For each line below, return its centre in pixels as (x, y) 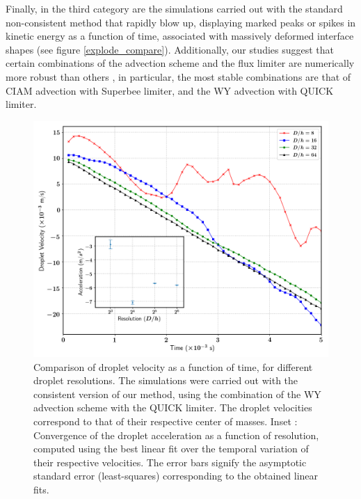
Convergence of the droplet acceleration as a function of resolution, (176, 435)
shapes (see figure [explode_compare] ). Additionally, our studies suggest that (170, 49)
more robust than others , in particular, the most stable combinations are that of (178, 76)
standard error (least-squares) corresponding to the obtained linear (176, 476)
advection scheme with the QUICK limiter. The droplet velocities (173, 407)
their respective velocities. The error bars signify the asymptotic (170, 462)
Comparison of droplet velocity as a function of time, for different (173, 366)
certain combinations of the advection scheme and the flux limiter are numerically (180, 63)
